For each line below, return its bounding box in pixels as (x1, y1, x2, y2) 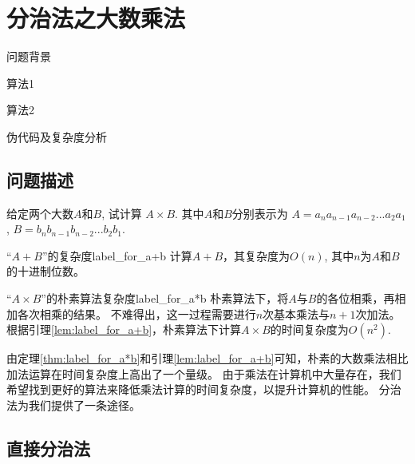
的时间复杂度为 (270, 321, 349, 338)
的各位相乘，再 (316, 290, 395, 307)
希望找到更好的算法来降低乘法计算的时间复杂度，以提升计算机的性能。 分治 (6, 381, 401, 398)
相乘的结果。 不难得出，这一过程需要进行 (39, 305, 256, 322)
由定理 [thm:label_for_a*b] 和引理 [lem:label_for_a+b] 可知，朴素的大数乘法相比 (6, 350, 409, 367)
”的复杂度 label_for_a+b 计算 (41, 247, 192, 264)
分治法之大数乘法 (6, 2, 186, 34)
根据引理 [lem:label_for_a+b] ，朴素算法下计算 (6, 321, 242, 338)
